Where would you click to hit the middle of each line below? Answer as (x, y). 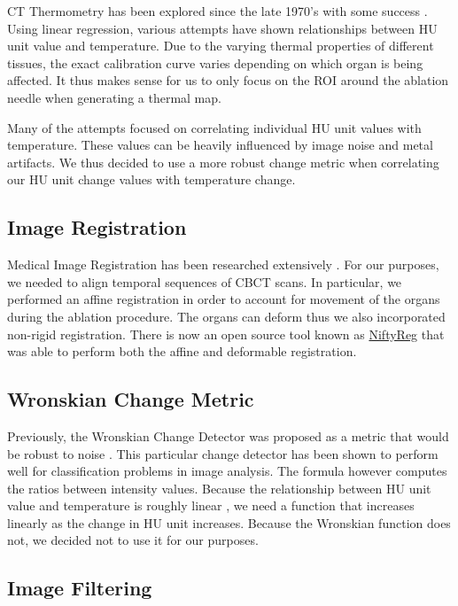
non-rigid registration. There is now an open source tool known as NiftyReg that (226, 334)
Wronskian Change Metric (131, 399)
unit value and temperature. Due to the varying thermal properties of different (221, 46)
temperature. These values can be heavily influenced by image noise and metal (220, 145)
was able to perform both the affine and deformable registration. (182, 351)
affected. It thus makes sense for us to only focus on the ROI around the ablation (228, 80)
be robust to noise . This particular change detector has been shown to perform (223, 453)
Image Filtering (80, 588)
